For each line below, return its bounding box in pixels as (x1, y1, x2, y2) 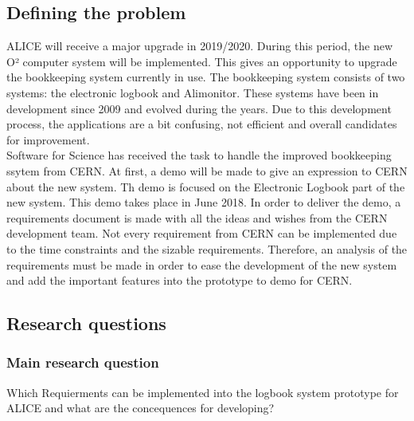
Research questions (6, 311, 166, 336)
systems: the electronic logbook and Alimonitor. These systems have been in (6, 84, 379, 100)
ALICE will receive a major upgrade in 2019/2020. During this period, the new (6, 37, 393, 54)
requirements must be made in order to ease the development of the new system (6, 256, 397, 273)
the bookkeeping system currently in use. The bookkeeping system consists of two (6, 69, 405, 85)
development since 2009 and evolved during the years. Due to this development (6, 100, 392, 116)
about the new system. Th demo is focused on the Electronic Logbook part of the (6, 178, 405, 195)
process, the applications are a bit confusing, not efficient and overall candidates (6, 116, 397, 132)
